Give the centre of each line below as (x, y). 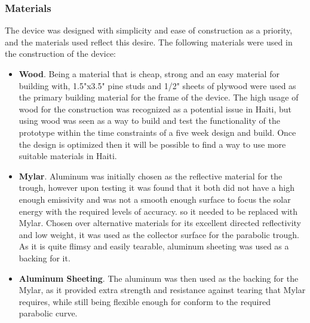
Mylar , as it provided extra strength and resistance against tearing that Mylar (162, 290)
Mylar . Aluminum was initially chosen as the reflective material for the (151, 176)
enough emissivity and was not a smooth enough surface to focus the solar (155, 199)
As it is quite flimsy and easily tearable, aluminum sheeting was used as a (154, 246)
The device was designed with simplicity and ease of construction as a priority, (149, 30)
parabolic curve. (48, 313)
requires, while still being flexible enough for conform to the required (145, 301)
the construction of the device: (61, 54)
